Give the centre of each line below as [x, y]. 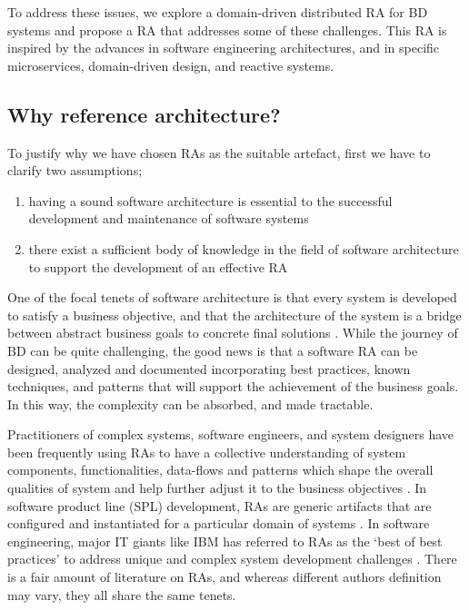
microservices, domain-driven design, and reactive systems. [171, 65]
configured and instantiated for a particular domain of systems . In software [219, 523]
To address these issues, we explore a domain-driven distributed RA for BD [218, 12]
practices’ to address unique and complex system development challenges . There [232, 559]
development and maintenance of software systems [169, 218]
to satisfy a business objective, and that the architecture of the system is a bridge [234, 315]
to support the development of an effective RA [158, 266]
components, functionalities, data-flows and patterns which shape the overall [220, 470]
